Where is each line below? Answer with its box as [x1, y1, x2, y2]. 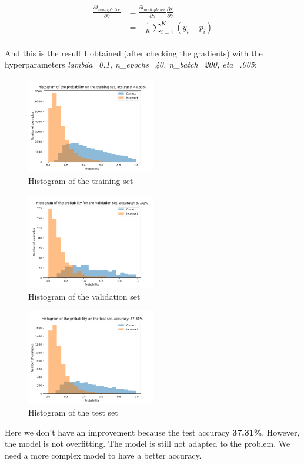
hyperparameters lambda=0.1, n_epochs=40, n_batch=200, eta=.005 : [5, 58, 257, 71]
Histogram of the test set [28, 406, 118, 419]
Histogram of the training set [28, 174, 133, 186]
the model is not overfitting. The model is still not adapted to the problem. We [5, 437, 290, 450]
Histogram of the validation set [28, 290, 141, 302]
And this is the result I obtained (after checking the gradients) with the [5, 46, 263, 59]
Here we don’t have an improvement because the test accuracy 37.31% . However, [5, 426, 300, 438]
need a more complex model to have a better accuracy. [5, 449, 202, 461]
